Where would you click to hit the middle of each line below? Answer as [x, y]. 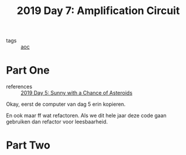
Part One [28, 70]
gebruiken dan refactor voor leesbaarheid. [57, 122]
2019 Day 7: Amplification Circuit [98, 11]
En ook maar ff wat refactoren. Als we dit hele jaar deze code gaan [86, 116]
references [19, 87]
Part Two [28, 145]
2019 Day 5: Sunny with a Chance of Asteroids [77, 93]
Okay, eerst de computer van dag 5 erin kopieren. [66, 104]
